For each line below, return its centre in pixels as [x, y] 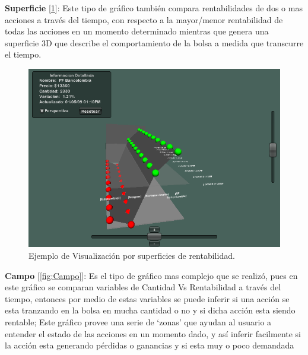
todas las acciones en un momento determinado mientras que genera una [137, 31]
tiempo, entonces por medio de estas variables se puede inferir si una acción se [147, 298]
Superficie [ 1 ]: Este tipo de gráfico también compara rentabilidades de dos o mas [154, 8]
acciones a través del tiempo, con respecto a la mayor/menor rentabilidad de [144, 19]
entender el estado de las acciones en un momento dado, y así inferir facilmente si [153, 333]
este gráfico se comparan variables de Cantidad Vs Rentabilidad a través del [143, 287]
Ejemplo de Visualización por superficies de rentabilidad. [132, 255]
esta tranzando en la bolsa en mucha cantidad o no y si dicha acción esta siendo [150, 310]
